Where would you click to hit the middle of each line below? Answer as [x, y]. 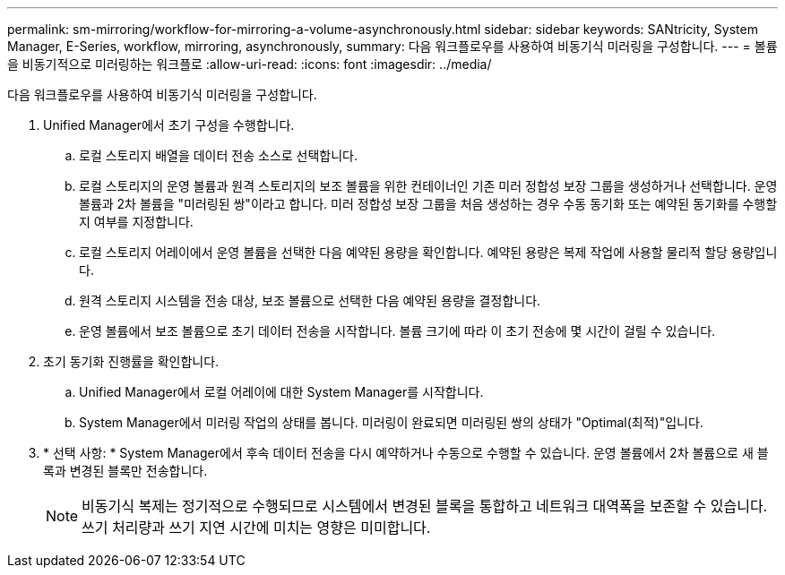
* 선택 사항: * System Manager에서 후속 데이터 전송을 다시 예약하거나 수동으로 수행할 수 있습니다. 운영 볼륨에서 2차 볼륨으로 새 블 [406, 453]
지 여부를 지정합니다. [136, 222]
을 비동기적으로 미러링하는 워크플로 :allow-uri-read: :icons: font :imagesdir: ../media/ [250, 64]
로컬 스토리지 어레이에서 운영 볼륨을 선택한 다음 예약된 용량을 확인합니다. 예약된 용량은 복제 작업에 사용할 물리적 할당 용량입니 [428, 252]
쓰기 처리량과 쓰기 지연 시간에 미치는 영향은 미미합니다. [256, 528]
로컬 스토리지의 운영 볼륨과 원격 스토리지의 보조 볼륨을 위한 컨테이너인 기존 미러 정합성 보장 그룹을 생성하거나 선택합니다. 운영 [428, 186]
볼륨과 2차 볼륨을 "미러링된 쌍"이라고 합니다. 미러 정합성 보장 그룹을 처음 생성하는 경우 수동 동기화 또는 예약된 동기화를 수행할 [428, 204]
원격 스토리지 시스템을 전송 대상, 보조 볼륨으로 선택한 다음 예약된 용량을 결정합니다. [310, 300]
